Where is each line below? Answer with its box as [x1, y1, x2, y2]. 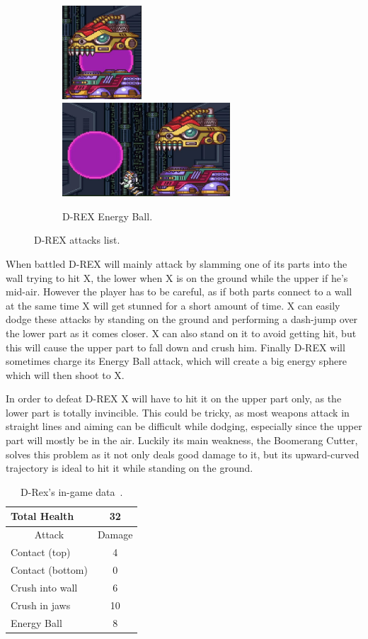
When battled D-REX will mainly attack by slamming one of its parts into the [6, 256, 347, 271]
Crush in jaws [11, 597, 71, 612]
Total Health [11, 509, 74, 524]
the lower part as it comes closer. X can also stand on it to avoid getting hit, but [6, 325, 357, 340]
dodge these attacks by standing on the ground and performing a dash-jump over [6, 312, 358, 327]
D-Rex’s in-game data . [21, 484, 123, 499]
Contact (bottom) [11, 562, 88, 577]
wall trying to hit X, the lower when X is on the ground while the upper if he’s [6, 270, 348, 285]
